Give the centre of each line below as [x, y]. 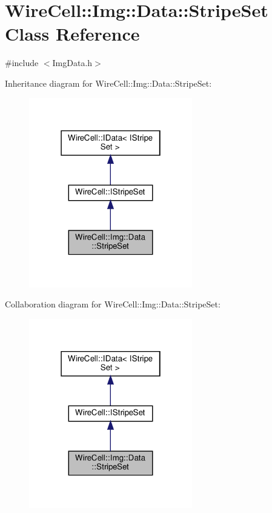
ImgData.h [72, 63]
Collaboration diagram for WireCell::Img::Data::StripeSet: [113, 304]
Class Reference [72, 34]
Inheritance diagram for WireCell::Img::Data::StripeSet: [108, 83]
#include [22, 63]
